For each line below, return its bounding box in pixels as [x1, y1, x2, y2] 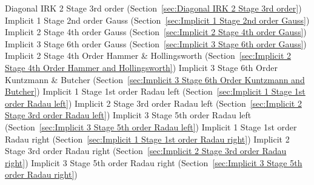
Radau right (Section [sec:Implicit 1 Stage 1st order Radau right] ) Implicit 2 [5, 132, 290, 145]
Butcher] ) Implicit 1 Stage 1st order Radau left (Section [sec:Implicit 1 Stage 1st [5, 85, 306, 98]
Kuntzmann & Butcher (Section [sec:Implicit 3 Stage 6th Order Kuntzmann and [5, 73, 305, 86]
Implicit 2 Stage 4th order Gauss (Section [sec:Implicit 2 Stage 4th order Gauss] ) [5, 25, 307, 38]
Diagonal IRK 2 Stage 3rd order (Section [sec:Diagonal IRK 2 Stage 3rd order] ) [5, 2, 302, 14]
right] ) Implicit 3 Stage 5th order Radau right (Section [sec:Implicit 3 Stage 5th [5, 156, 302, 169]
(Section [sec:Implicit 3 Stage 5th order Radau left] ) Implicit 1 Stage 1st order [5, 120, 297, 133]
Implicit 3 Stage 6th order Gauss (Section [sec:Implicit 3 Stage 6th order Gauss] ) [5, 37, 307, 50]
